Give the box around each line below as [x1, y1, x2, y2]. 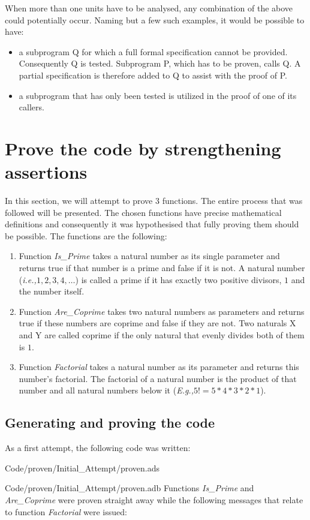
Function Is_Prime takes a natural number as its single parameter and [19, 250, 280, 262]
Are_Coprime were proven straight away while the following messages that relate [5, 493, 303, 506]
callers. [19, 101, 44, 113]
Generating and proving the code [5, 413, 215, 432]
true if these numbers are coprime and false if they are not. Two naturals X [19, 317, 296, 329]
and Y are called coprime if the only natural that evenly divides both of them [19, 329, 305, 341]
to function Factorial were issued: [5, 505, 127, 518]
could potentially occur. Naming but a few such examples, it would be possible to [5, 13, 305, 26]
